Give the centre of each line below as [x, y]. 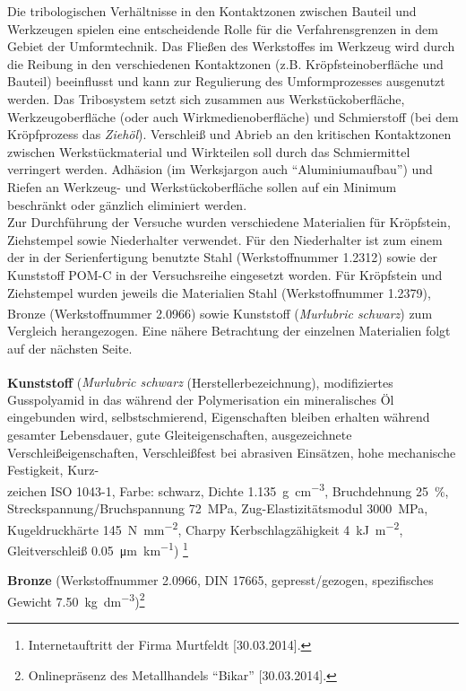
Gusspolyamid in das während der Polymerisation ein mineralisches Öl [201, 399]
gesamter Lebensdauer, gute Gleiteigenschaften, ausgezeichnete [180, 434]
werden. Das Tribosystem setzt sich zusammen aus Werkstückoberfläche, [206, 98]
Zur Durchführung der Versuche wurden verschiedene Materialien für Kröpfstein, [229, 222]
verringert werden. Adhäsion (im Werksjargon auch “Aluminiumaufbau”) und [220, 169]
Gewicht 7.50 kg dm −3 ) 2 [76, 599]
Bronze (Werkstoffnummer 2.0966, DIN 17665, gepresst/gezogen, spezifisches [220, 580]
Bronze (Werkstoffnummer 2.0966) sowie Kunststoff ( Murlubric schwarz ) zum [220, 313]
